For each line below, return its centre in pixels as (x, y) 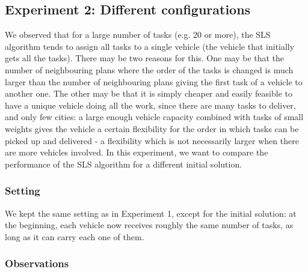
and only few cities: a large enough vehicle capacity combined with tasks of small (154, 117)
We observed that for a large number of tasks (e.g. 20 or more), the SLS (138, 35)
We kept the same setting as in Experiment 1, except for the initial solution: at (151, 213)
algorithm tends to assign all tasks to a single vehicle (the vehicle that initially (150, 46)
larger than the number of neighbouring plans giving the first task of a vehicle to (154, 81)
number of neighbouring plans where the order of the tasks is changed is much (149, 69)
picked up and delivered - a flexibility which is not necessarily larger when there (152, 140)
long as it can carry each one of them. (75, 236)
